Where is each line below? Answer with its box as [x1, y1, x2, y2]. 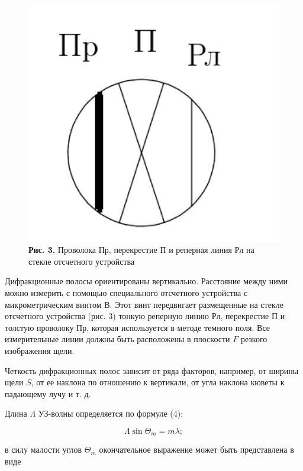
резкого [240, 333, 267, 345]
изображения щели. [5, 345, 75, 357]
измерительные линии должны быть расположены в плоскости [5, 333, 230, 345]
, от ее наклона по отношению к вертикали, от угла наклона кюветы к [31, 376, 285, 388]
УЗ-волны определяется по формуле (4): [38, 407, 183, 420]
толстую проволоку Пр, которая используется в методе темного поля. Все [5, 321, 270, 333]
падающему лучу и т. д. [5, 387, 91, 399]
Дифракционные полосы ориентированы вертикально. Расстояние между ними [5, 275, 288, 287]
